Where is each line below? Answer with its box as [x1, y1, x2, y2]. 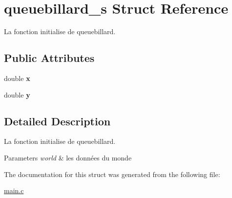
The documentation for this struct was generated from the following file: [4, 169, 220, 179]
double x [4, 73, 30, 83]
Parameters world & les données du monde [4, 152, 132, 162]
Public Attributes [4, 50, 95, 65]
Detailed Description [4, 113, 111, 128]
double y [4, 89, 30, 99]
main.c [4, 185, 24, 196]
